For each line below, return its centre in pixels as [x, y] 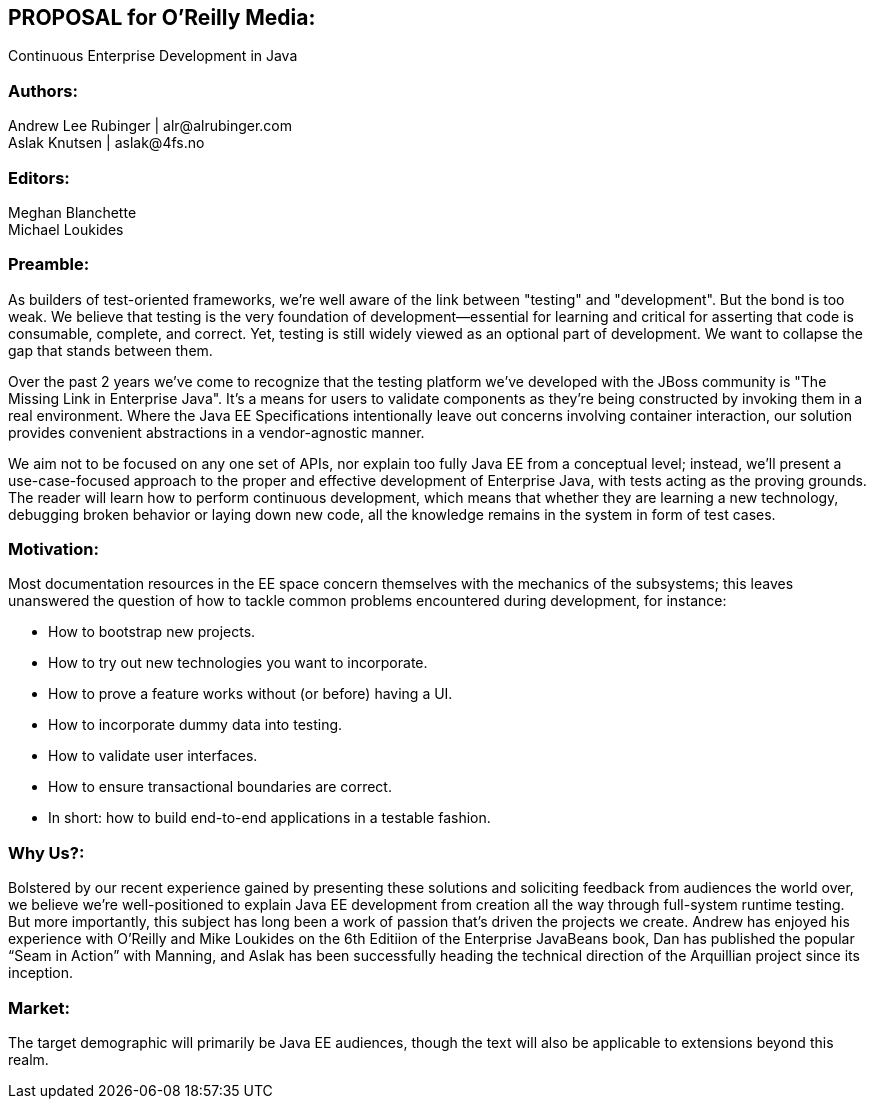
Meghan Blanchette [72, 212]
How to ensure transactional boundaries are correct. [220, 787]
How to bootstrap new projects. [152, 632]
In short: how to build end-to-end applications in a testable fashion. [269, 818]
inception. [41, 973]
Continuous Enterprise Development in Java [153, 56]
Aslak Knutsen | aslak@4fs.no [106, 143]
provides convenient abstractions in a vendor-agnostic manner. [216, 432]
